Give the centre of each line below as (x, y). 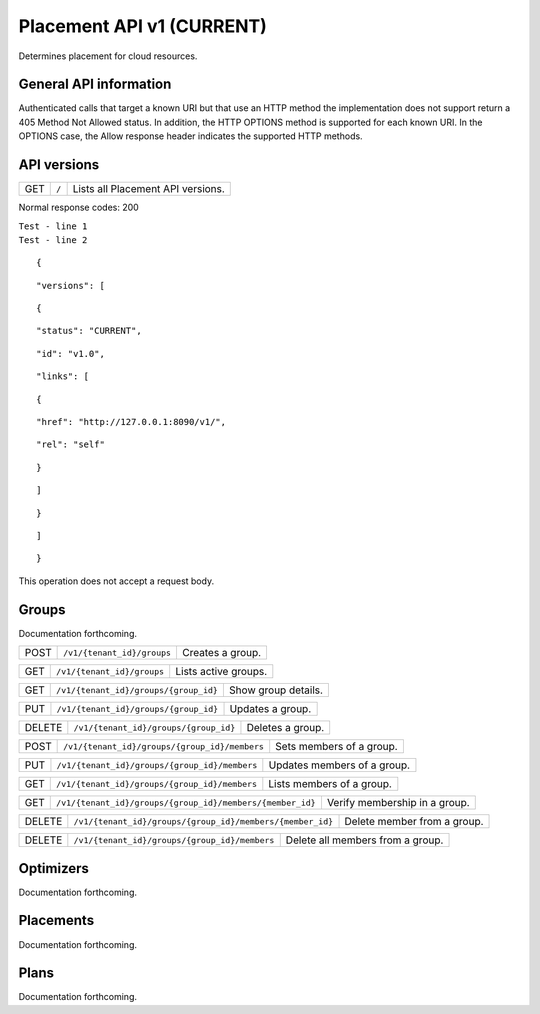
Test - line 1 (53, 226)
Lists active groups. (221, 672)
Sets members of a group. (337, 747)
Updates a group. (270, 709)
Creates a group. (221, 653)
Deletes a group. (285, 728)
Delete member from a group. (414, 822)
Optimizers (54, 868)
